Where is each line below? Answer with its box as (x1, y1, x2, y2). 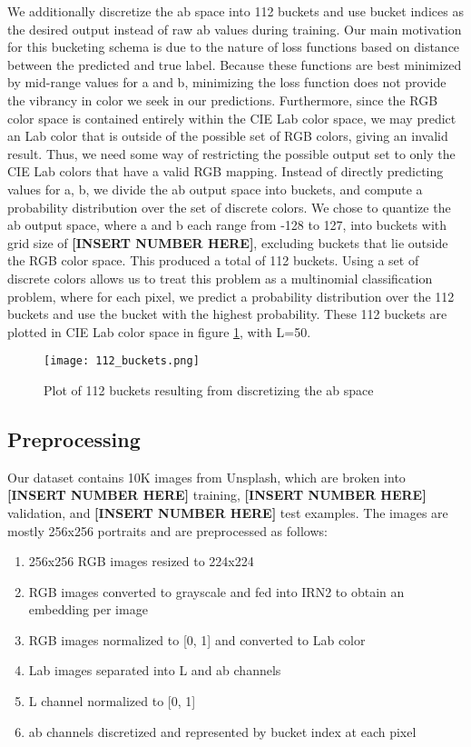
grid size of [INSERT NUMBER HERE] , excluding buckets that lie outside (7, 233, 448, 252)
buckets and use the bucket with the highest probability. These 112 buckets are (7, 304, 447, 324)
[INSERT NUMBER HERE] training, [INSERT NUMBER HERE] (7, 485, 427, 504)
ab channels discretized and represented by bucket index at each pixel (28, 722, 417, 741)
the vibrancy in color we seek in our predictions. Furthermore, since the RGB (7, 90, 438, 109)
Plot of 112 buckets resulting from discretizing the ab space (44, 380, 374, 399)
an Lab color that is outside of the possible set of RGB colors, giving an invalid (7, 126, 448, 145)
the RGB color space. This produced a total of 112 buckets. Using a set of (7, 251, 419, 270)
